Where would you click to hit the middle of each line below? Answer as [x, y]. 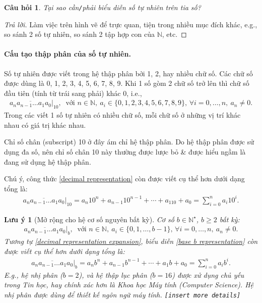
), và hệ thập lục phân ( [116, 274]
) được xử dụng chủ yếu [208, 274]
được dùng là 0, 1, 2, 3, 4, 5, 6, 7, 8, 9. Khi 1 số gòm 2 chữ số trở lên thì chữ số [127, 83]
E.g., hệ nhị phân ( [34, 274]
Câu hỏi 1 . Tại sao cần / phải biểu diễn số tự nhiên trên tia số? [103, 7]
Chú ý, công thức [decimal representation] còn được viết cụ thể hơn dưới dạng [124, 179]
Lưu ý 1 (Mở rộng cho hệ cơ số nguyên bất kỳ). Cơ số [89, 219]
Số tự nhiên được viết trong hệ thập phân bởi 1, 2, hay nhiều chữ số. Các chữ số [128, 73]
